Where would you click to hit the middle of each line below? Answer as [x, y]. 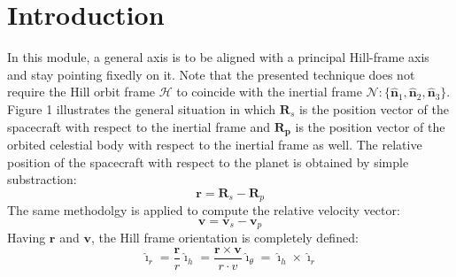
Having [27, 238]
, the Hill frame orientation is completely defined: [224, 238]
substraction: [42, 179]
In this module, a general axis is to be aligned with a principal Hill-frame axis [218, 57]
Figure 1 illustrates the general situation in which [142, 108]
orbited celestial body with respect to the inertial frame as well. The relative [215, 144]
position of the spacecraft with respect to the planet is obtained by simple [208, 162]
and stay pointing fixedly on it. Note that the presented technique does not [211, 74]
